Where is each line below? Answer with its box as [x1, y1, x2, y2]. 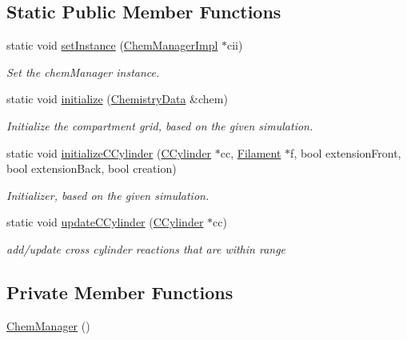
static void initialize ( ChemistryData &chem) [6, 90, 228, 107]
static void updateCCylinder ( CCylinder [6, 214, 204, 230]
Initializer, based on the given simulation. [6, 186, 209, 203]
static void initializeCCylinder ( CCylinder [6, 144, 212, 161]
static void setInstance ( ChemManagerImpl [6, 37, 218, 54]
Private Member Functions [6, 279, 233, 304]
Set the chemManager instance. [6, 63, 160, 80]
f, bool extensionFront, [290, 144, 401, 161]
